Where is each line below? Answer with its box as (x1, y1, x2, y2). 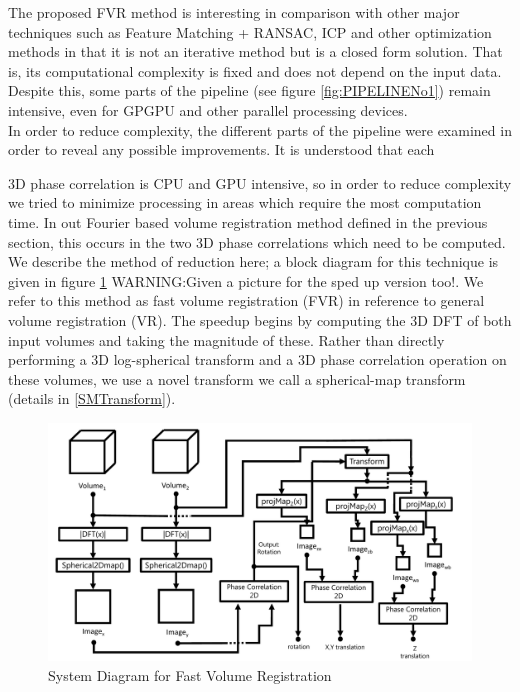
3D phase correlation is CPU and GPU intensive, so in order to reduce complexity (8, 172, 512, 193)
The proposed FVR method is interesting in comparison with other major (8, 2, 460, 22)
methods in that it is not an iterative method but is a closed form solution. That (8, 41, 503, 62)
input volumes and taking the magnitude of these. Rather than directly (8, 329, 445, 350)
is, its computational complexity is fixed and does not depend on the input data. (8, 60, 502, 81)
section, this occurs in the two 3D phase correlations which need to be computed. (8, 231, 506, 252)
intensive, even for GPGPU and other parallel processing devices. (8, 99, 408, 120)
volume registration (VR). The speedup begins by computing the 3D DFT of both (8, 309, 512, 330)
